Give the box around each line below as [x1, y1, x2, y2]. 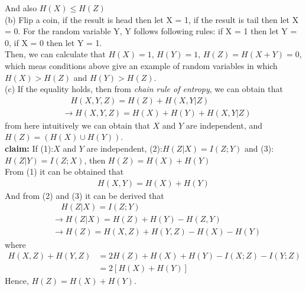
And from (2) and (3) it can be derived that [5, 189, 164, 201]
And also [5, 2, 37, 14]
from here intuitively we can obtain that [5, 119, 150, 131]
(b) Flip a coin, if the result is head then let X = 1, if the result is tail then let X [5, 13, 299, 25]
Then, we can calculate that [5, 48, 106, 60]
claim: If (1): [5, 142, 54, 154]
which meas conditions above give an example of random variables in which [5, 59, 278, 71]
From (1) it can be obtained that [5, 165, 124, 178]
